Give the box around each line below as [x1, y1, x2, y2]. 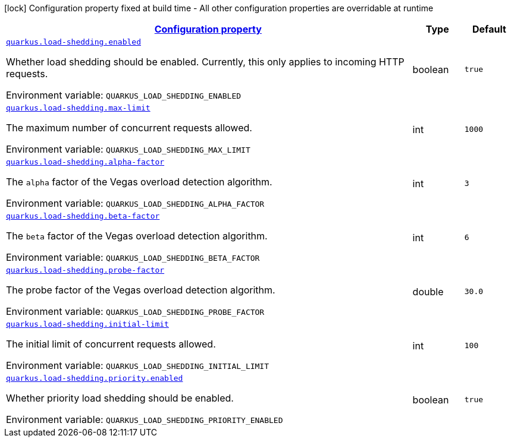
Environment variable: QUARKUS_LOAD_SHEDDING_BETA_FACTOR [6, 251, 260, 263]
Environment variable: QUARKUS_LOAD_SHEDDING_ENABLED [6, 89, 242, 101]
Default [472, 23, 506, 35]
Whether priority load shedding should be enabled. [6, 392, 234, 404]
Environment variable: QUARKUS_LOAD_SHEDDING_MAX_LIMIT [6, 143, 250, 155]
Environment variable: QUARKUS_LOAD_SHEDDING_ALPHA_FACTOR [6, 197, 265, 209]
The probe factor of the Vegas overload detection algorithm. [6, 284, 275, 296]
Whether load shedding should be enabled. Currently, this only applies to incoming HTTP [6, 56, 405, 68]
